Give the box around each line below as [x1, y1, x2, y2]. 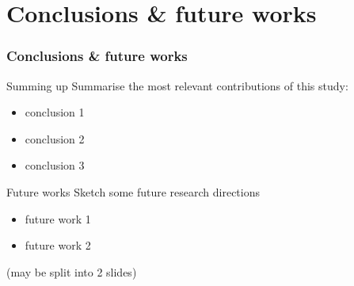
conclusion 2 [25, 130, 85, 147]
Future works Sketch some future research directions [6, 183, 261, 200]
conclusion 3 [25, 157, 85, 174]
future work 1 [25, 210, 91, 227]
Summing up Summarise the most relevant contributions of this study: [6, 77, 348, 93]
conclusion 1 [25, 104, 85, 120]
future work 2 [25, 237, 91, 254]
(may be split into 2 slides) [6, 263, 137, 280]
